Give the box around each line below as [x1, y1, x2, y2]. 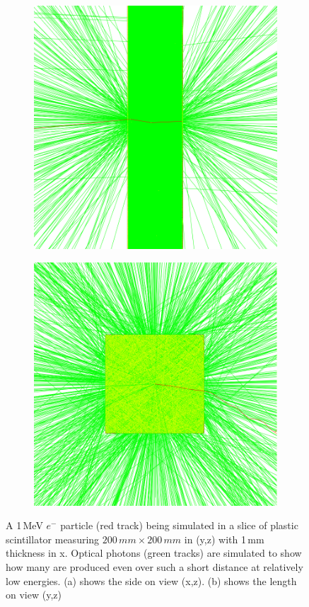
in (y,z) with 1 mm [184, 531, 264, 546]
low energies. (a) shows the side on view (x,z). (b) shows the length [6, 573, 297, 588]
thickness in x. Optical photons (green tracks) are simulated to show [6, 545, 302, 560]
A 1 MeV [6, 518, 43, 533]
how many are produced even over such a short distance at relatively [6, 559, 303, 574]
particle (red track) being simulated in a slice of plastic [60, 518, 298, 533]
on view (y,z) [6, 587, 62, 602]
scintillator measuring [6, 531, 100, 546]
